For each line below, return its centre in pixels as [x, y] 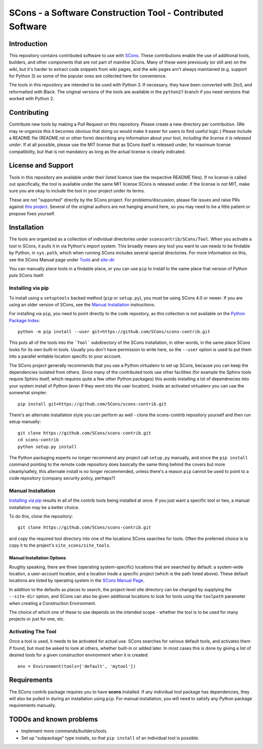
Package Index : [25, 321]
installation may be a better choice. [44, 507]
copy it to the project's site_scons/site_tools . [60, 545]
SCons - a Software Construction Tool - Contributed [116, 13]
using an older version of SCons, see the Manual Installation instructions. [82, 304]
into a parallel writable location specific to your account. [65, 356]
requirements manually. [32, 706]
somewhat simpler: [28, 393]
